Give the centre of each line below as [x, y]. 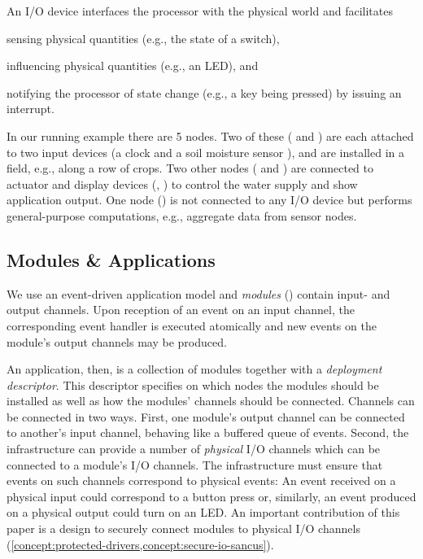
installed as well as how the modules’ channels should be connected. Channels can [211, 401]
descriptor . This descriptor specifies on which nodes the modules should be [193, 384]
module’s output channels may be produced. [117, 341]
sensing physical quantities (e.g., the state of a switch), [143, 38]
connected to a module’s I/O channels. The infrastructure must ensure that [195, 464]
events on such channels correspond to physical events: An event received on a [201, 480]
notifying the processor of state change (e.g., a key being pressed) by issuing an [204, 92]
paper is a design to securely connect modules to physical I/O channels [183, 528]
